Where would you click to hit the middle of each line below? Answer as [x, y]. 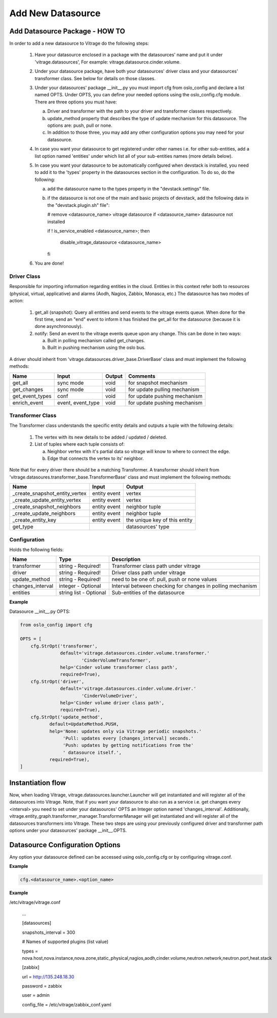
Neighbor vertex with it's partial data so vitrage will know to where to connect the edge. [139, 451]
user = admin [36, 995]
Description [126, 559]
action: [16, 301]
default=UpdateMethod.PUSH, [84, 724]
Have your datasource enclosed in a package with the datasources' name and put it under [129, 55]
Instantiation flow [38, 783]
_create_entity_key [34, 520]
